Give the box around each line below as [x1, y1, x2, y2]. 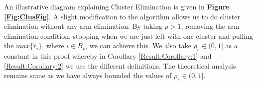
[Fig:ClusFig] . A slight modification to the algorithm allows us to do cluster [4, 11, 240, 21]
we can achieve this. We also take [89, 40, 191, 51]
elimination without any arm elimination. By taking [4, 21, 162, 31]
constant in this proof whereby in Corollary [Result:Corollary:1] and [4, 51, 212, 61]
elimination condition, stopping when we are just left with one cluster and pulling [4, 30, 254, 41]
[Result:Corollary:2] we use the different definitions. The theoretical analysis [4, 60, 236, 71]
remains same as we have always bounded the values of [4, 70, 172, 81]
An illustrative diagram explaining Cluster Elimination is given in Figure [4, 1, 230, 11]
